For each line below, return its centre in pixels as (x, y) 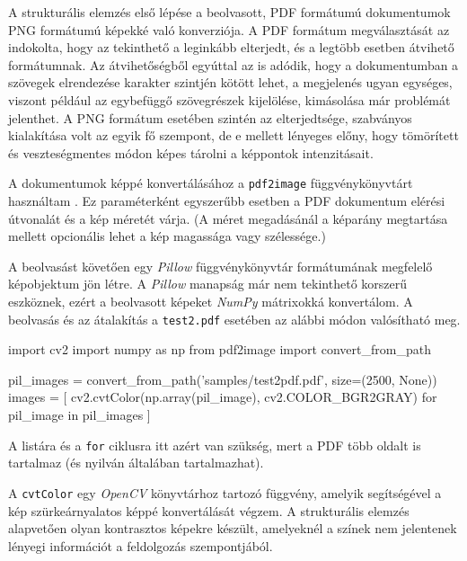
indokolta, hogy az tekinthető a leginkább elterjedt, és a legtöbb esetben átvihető (231, 47)
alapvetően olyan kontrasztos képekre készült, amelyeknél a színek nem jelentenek (233, 528)
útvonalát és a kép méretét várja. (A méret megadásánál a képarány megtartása (228, 218)
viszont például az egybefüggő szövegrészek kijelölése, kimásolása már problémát (229, 99)
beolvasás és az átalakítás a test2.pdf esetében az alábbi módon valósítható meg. (234, 319)
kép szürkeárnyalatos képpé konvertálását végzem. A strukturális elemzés (209, 510)
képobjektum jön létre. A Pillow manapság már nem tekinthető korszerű (208, 284)
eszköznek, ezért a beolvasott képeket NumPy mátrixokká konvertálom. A (211, 301)
